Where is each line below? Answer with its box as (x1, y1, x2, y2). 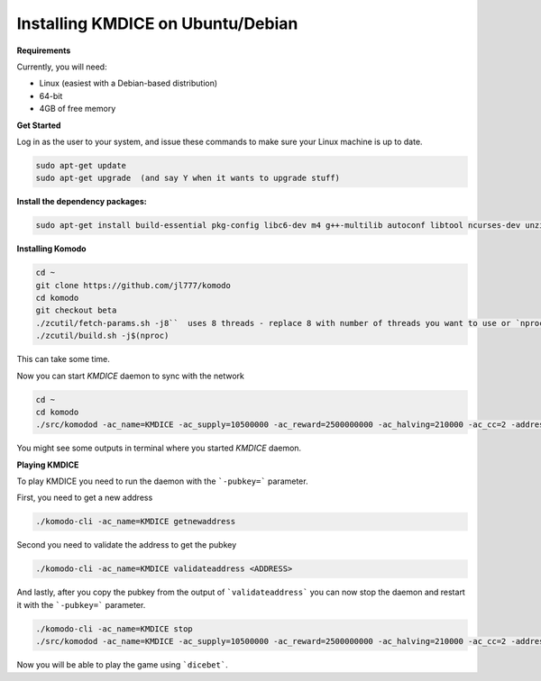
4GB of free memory (39, 104, 116, 114)
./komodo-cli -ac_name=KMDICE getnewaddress (35, 516, 236, 527)
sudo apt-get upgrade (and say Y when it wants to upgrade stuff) (35, 173, 341, 184)
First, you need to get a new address (16, 492, 153, 504)
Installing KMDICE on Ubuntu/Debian (16, 14, 298, 33)
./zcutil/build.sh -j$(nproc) (35, 331, 170, 341)
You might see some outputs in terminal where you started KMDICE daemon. (16, 442, 302, 454)
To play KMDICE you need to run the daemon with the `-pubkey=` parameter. (16, 476, 308, 486)
